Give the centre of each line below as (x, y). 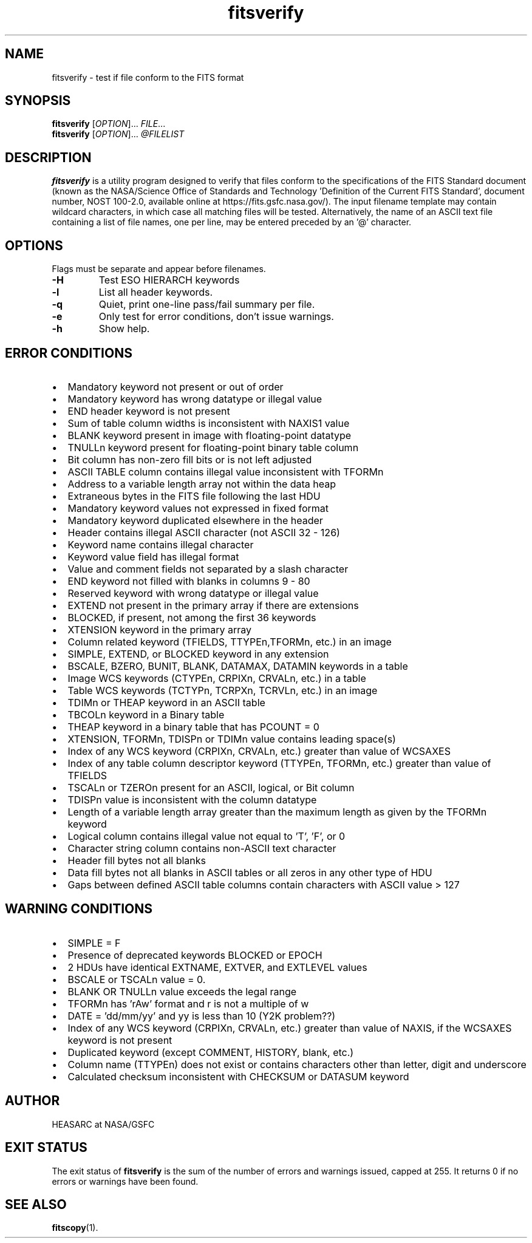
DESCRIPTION (48, 157)
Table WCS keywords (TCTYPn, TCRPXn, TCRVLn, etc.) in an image (223, 690)
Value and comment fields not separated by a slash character (208, 569)
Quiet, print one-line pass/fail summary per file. (207, 305)
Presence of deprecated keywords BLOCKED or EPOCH (195, 955)
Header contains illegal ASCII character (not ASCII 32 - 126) (204, 532)
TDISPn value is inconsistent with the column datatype (192, 799)
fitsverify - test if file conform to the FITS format (148, 77)
